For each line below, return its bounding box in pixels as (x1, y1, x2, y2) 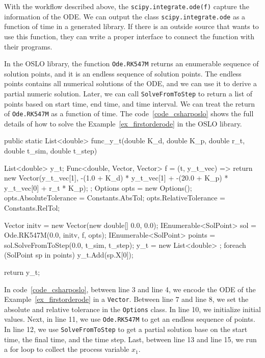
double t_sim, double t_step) (4, 145, 97, 156)
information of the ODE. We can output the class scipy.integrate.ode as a (4, 11, 246, 21)
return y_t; (4, 266, 40, 277)
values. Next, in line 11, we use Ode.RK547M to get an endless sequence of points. (4, 314, 255, 324)
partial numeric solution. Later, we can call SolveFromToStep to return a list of (4, 88, 253, 98)
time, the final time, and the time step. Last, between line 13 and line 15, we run (4, 334, 257, 344)
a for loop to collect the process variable (4, 344, 129, 354)
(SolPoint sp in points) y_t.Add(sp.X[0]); (4, 249, 134, 260)
